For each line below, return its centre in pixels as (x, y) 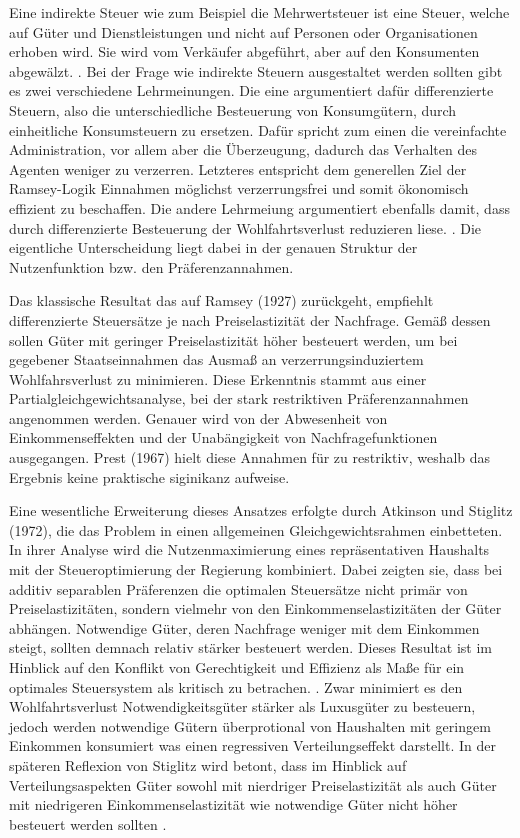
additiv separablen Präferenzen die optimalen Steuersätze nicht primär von (238, 588)
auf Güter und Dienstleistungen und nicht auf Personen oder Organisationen (243, 31)
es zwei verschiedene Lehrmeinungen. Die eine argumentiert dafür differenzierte (251, 90)
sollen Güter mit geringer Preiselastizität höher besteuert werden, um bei (233, 339)
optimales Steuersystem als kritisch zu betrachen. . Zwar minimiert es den (236, 686)
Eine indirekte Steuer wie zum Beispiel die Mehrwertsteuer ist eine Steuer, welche (259, 12)
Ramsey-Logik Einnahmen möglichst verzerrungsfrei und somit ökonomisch (239, 188)
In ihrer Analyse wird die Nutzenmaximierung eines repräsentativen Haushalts (249, 549)
